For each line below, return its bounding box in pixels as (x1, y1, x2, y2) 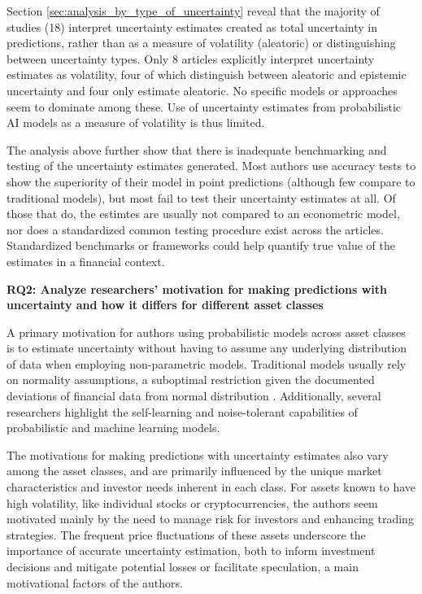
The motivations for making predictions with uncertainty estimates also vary (7, 446, 389, 463)
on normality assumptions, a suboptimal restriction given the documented (7, 371, 375, 388)
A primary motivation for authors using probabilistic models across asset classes (7, 323, 406, 340)
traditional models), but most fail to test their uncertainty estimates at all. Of (7, 189, 396, 206)
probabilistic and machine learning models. (7, 419, 220, 436)
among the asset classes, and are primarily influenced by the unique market (7, 462, 382, 479)
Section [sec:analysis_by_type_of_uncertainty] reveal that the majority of (7, 2, 380, 19)
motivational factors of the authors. (7, 574, 183, 591)
